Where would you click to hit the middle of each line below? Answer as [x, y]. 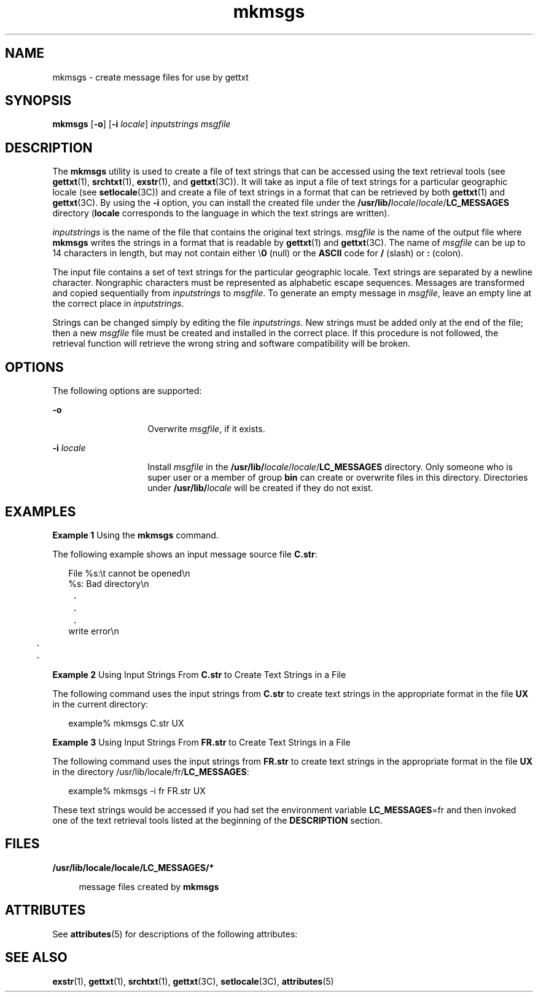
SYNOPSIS [38, 101]
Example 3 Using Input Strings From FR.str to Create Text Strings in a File [201, 742]
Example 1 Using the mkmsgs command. [135, 535]
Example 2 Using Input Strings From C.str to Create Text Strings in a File [199, 674]
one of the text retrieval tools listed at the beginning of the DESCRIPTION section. [217, 820]
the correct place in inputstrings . [118, 304]
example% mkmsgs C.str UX [126, 723]
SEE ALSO [36, 958]
